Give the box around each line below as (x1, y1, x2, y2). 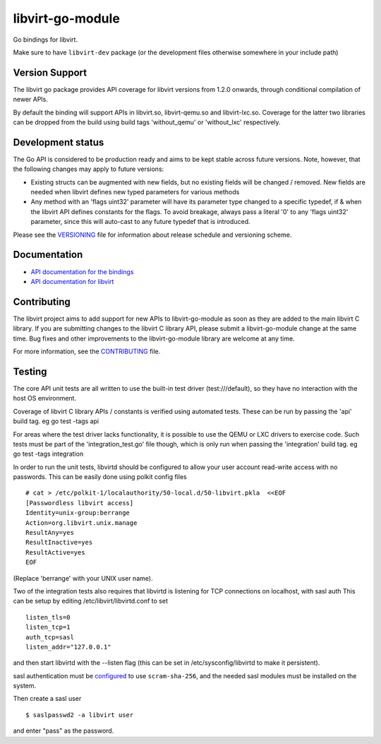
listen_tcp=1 (25, 623, 71, 632)
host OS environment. (13, 394, 77, 403)
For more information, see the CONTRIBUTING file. (13, 347, 161, 356)
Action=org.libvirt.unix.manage (25, 519, 138, 526)
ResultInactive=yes (25, 538, 93, 547)
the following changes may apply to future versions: (13, 165, 164, 173)
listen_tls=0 (25, 613, 71, 621)
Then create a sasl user (13, 695, 82, 703)
